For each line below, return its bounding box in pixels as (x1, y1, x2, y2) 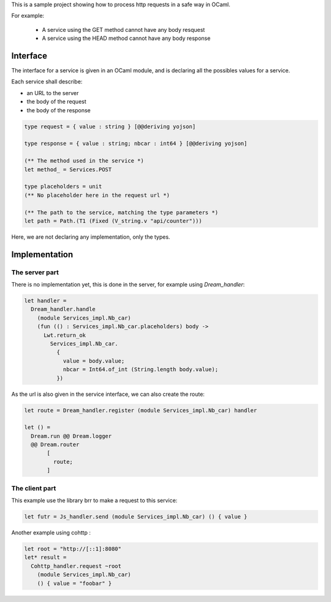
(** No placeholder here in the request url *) (24, 191, 170, 199)
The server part (11, 268, 59, 276)
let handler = (24, 298, 67, 304)
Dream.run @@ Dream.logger (31, 433, 112, 439)
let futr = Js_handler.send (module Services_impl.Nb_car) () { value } (24, 513, 248, 520)
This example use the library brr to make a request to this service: (11, 497, 178, 504)
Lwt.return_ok (44, 331, 86, 339)
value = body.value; (63, 357, 125, 365)
